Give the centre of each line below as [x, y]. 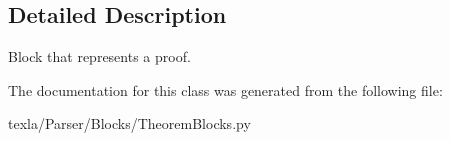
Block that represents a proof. [99, 56]
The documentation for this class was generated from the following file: [225, 89]
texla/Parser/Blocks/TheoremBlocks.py [129, 123]
